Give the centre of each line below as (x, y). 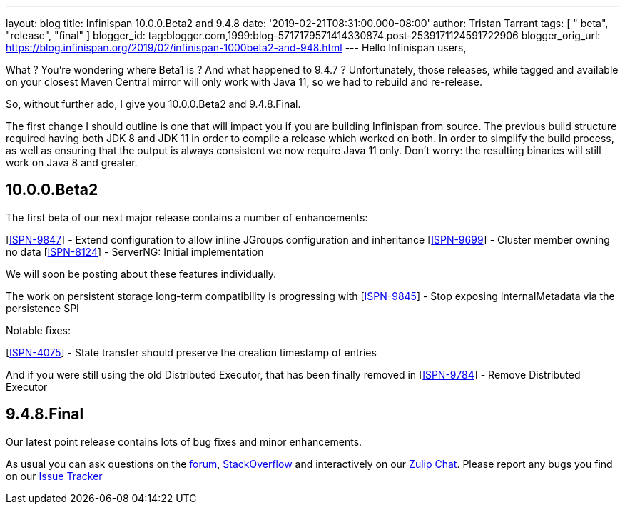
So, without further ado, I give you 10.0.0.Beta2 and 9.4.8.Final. (153, 104)
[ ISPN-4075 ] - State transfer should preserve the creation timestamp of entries (191, 352)
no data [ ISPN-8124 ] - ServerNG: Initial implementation (135, 251)
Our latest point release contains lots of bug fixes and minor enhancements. (184, 441)
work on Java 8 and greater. (72, 162)
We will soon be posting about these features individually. (141, 274)
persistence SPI (42, 308)
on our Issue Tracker (54, 476)
